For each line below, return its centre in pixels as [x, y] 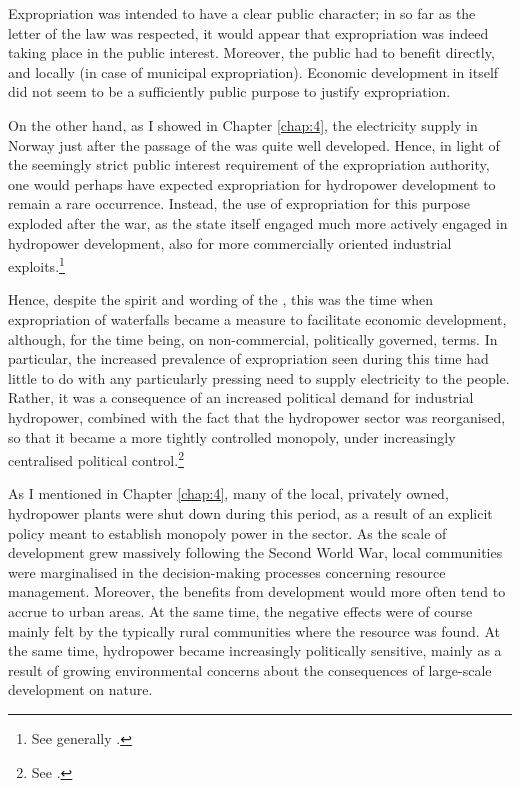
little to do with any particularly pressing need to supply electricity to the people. [259, 377]
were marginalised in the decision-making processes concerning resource [227, 571]
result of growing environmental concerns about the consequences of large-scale [250, 669]
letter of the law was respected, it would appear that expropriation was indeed [248, 32]
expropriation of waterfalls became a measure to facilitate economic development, [257, 318]
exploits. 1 [36, 264]
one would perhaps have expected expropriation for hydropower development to [252, 183]
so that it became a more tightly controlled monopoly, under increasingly [232, 436]
